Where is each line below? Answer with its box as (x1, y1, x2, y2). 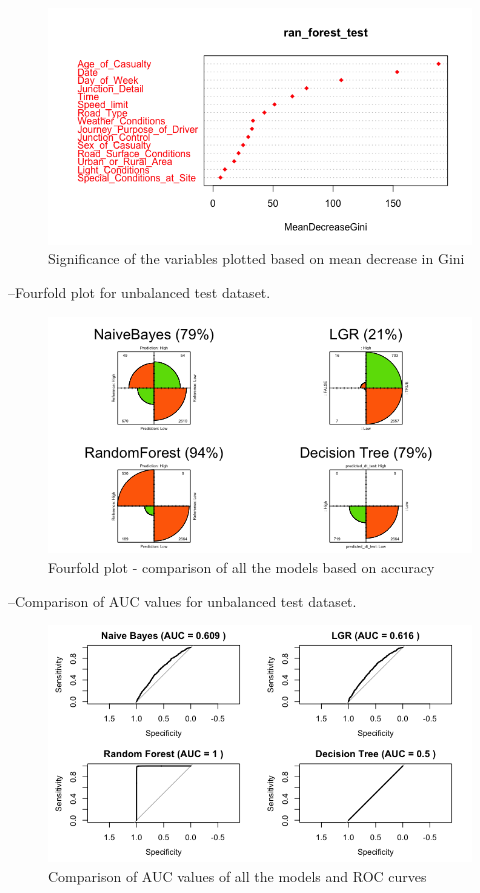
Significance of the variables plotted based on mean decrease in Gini (48, 248, 465, 269)
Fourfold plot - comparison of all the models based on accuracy (48, 557, 435, 578)
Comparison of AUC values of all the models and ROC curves (48, 865, 427, 886)
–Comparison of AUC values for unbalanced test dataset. (8, 590, 357, 611)
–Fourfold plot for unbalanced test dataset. (8, 282, 271, 303)
